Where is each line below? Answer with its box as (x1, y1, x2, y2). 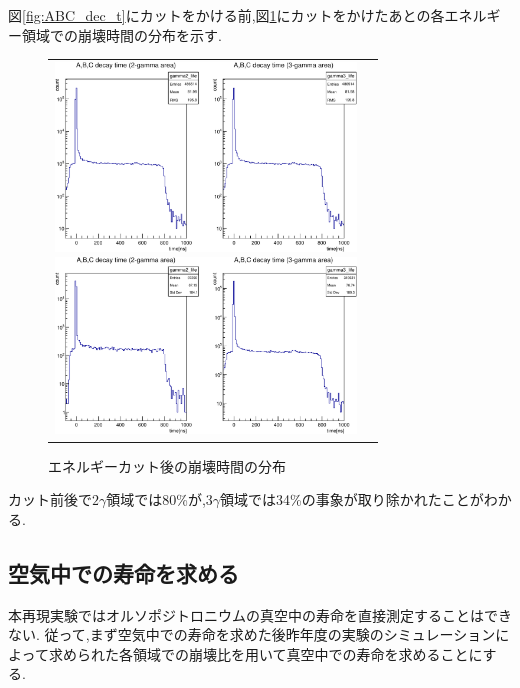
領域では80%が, (106, 489, 206, 510)
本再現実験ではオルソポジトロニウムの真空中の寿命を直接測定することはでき (8, 604, 512, 625)
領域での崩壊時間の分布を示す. (21, 24, 222, 45)
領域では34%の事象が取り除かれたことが (220, 489, 484, 510)
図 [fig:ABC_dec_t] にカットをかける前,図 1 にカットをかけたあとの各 (8, 5, 445, 25)
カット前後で (8, 489, 92, 510)
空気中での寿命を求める (8, 557, 239, 588)
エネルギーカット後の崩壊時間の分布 (48, 455, 286, 476)
